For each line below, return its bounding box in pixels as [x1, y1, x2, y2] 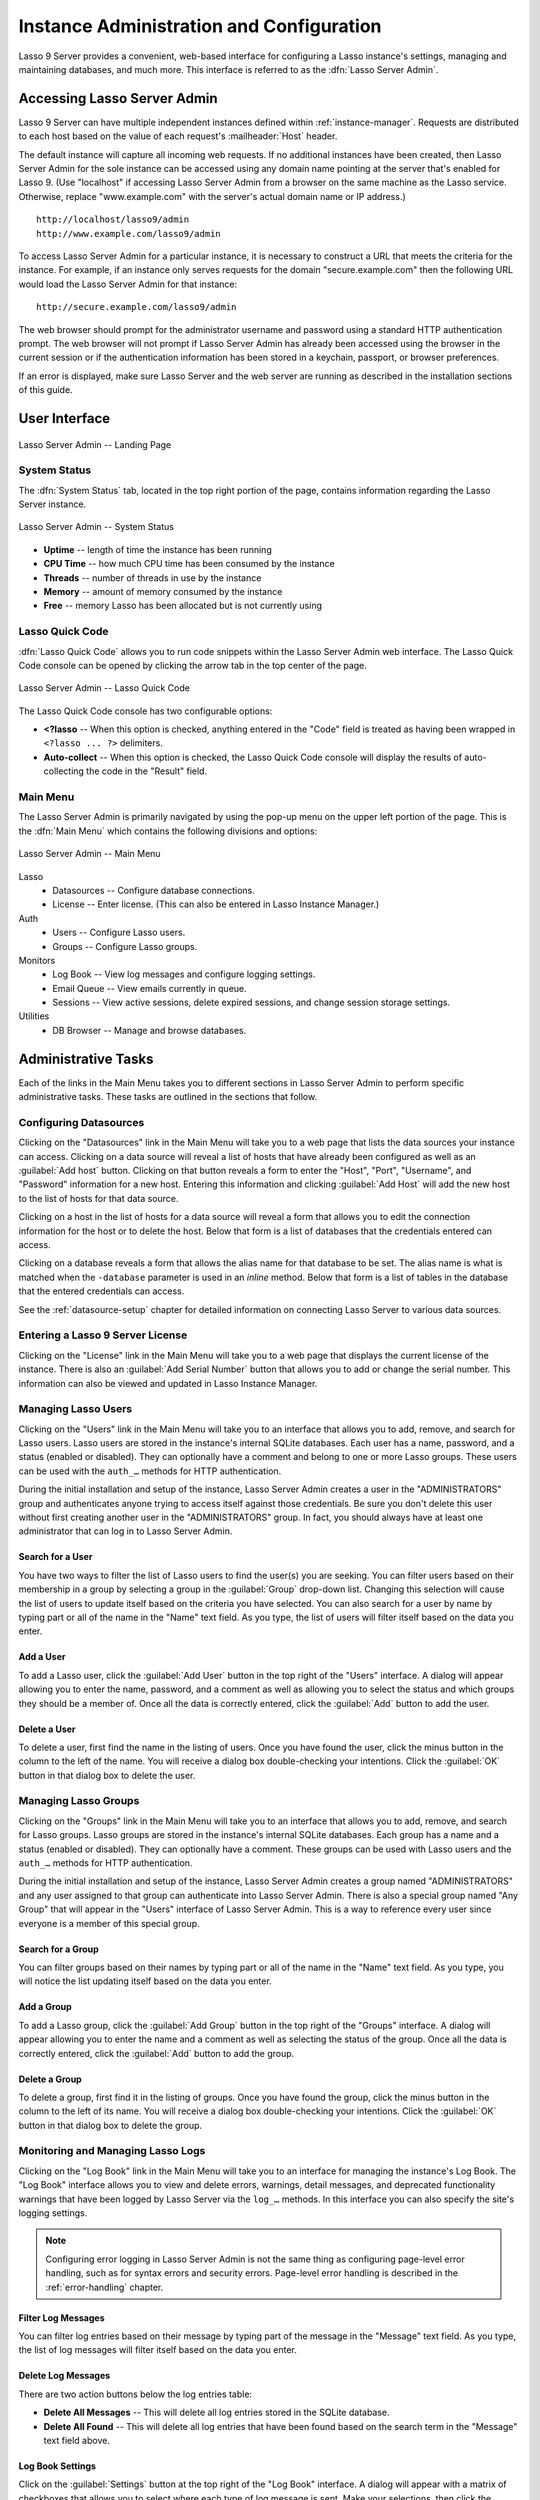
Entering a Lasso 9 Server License [18, 1328, 188, 1342]
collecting [43, 765, 85, 777]
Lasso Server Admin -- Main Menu [18, 848, 161, 860]
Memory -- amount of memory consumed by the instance [43, 585, 283, 597]
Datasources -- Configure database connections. [52, 884, 255, 896]
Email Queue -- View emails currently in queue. [52, 982, 247, 994]
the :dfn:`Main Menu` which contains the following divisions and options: [18, 825, 318, 837]
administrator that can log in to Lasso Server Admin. [18, 1525, 233, 1537]
